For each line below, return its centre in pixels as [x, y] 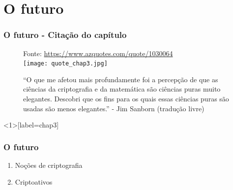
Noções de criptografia [49, 165]
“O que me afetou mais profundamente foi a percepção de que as [121, 79]
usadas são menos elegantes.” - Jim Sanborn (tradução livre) [114, 108]
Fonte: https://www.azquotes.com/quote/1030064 [98, 53]
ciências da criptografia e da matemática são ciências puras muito [122, 89]
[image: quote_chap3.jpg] [65, 64]
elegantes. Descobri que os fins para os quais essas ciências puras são [126, 99]
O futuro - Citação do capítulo [65, 35]
